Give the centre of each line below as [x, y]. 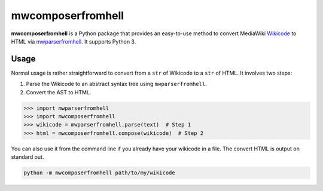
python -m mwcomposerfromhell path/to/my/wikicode [100, 173]
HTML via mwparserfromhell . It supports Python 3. [74, 41]
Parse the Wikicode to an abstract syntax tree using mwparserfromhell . [116, 84]
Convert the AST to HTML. [59, 92]
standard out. [28, 157]
